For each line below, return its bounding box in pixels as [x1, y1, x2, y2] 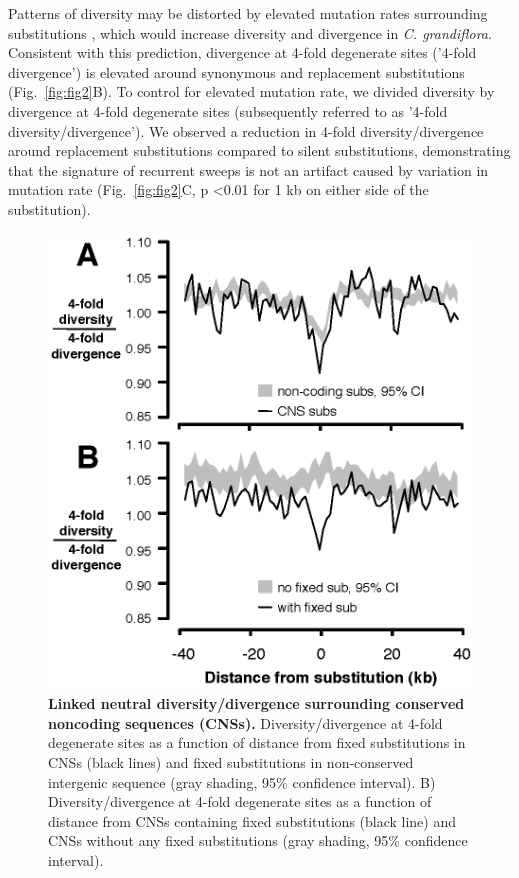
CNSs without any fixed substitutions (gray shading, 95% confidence [48, 830, 468, 851]
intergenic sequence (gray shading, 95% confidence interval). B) [48, 771, 436, 792]
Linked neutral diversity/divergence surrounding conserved [48, 693, 465, 714]
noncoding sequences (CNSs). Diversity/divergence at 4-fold [48, 712, 443, 733]
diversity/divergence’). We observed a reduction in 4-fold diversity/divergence [8, 120, 484, 141]
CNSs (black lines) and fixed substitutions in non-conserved [48, 752, 414, 773]
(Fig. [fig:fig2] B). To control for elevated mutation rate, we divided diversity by [8, 81, 495, 102]
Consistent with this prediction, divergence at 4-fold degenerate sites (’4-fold [8, 42, 477, 63]
